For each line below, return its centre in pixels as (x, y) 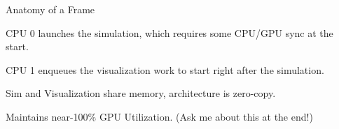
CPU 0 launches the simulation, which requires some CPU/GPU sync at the (169, 32)
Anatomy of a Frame (50, 9)
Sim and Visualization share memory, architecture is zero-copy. (141, 93)
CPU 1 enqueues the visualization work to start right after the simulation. (165, 69)
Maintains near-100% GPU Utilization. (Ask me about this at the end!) (159, 116)
